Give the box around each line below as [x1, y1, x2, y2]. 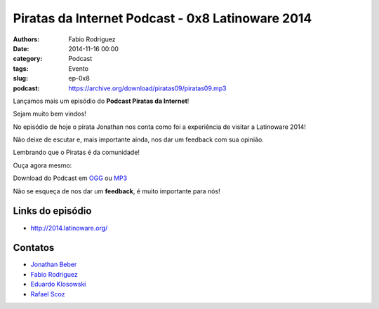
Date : [13, 44, 29, 53]
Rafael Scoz [30, 289, 66, 298]
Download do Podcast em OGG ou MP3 [13, 174, 128, 182]
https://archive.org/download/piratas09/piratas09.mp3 [68, 84, 227, 92]
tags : [13, 64, 29, 73]
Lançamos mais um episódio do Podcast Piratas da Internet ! [13, 97, 189, 105]
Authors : [13, 35, 40, 43]
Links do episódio [13, 205, 92, 217]
